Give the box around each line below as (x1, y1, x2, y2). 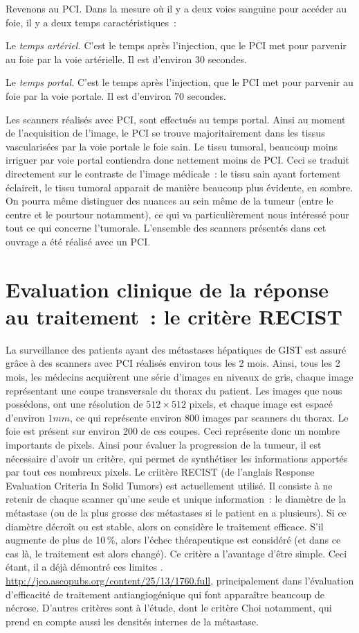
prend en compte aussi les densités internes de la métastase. (6, 614, 259, 628)
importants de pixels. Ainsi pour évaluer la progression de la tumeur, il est (6, 437, 322, 451)
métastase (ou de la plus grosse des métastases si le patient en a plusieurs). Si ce (6, 505, 347, 519)
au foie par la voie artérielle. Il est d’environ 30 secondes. (6, 51, 247, 66)
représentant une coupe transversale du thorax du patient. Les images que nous (6, 383, 342, 397)
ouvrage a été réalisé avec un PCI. (6, 234, 151, 248)
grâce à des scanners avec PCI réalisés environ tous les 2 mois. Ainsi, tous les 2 (6, 356, 340, 370)
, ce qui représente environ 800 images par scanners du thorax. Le (70, 410, 349, 424)
